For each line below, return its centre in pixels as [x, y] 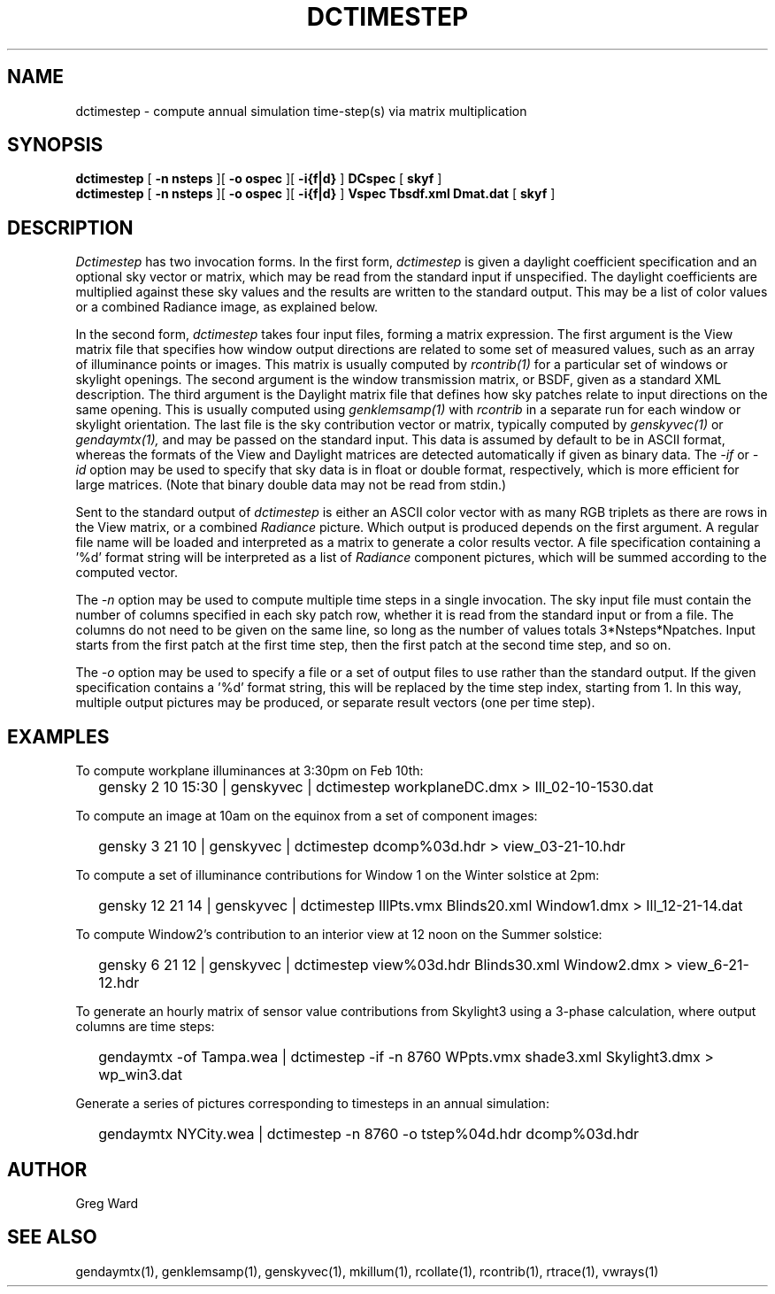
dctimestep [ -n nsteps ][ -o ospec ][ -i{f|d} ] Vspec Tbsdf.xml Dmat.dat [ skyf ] [315, 194]
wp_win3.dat [140, 1075]
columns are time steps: [145, 1027]
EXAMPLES [58, 736]
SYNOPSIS [55, 145]
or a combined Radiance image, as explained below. [227, 307]
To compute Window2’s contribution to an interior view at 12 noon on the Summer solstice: [339, 935]
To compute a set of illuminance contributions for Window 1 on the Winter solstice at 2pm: [338, 875]
